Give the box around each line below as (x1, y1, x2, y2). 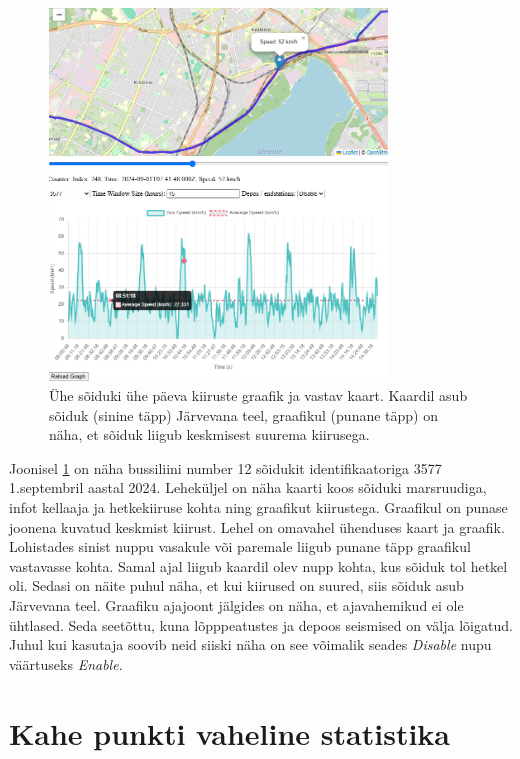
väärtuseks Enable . (9, 653, 123, 674)
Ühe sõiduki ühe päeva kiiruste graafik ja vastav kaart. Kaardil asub (49, 385, 468, 406)
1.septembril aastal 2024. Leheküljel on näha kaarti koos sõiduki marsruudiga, (9, 477, 487, 498)
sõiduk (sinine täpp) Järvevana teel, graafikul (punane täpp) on (49, 404, 438, 425)
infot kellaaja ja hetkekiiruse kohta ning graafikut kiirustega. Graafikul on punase (9, 497, 508, 518)
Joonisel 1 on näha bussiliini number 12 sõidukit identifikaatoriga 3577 (9, 457, 442, 478)
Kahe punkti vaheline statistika (9, 712, 450, 753)
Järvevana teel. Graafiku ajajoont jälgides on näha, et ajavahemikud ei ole (9, 595, 464, 616)
